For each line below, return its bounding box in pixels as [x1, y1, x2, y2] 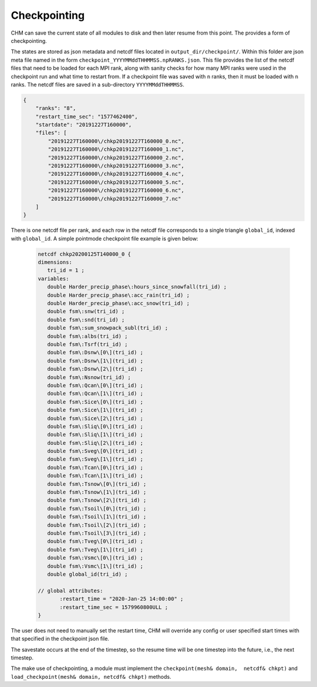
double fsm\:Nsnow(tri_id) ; [47, 374, 131, 381]
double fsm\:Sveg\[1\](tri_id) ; [47, 456, 144, 463]
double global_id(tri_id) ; [47, 571, 129, 577]
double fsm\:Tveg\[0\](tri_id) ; [47, 538, 144, 545]
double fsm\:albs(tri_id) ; [47, 333, 129, 340]
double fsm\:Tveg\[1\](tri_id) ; [47, 546, 144, 553]
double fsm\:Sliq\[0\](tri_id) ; [47, 423, 144, 429]
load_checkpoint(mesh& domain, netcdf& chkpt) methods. [11, 673, 171, 680]
